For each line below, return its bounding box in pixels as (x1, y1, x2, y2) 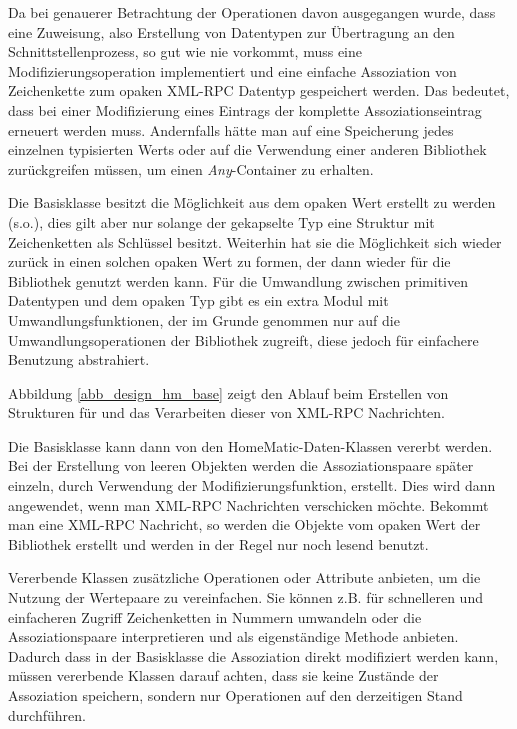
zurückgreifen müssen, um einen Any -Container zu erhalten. (8, 158, 374, 179)
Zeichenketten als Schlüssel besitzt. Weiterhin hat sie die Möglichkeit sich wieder (8, 231, 502, 252)
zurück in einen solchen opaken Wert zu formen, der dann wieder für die (8, 251, 451, 272)
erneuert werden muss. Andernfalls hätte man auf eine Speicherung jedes (8, 119, 454, 140)
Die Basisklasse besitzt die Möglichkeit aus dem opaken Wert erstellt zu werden (8, 192, 496, 213)
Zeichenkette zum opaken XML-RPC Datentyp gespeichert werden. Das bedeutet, (8, 80, 510, 101)
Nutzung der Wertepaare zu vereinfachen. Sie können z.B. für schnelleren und (8, 587, 483, 608)
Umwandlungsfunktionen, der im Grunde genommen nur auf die (8, 309, 400, 330)
